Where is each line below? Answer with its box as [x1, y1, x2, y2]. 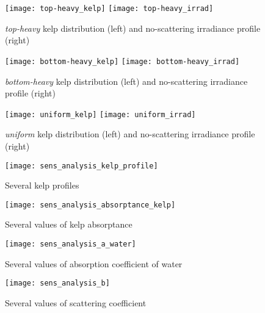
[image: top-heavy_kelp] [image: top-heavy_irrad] [5, 4, 214, 13]
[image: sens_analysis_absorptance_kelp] [5, 200, 176, 209]
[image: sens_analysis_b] [5, 279, 110, 288]
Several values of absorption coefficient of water [5, 257, 183, 270]
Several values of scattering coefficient [5, 296, 147, 309]
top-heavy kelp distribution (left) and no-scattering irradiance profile [5, 21, 261, 34]
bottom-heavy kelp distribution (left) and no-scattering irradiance [5, 74, 248, 87]
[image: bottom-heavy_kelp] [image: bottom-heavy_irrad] [5, 57, 240, 66]
